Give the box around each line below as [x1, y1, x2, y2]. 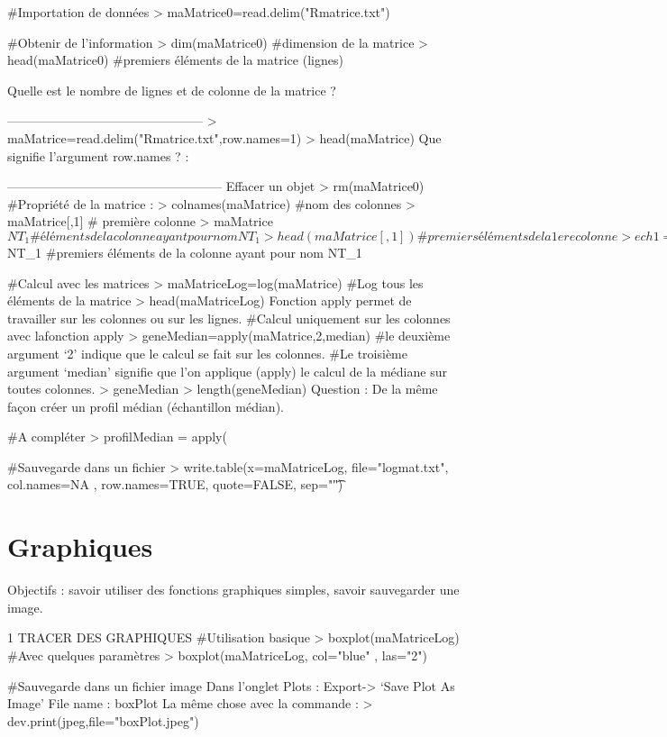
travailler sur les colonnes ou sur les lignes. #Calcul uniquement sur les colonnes [7, 308, 451, 327]
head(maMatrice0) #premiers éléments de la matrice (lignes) [7, 50, 343, 69]
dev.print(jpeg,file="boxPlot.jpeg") [7, 711, 199, 730]
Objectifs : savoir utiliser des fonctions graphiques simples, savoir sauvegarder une [7, 580, 460, 599]
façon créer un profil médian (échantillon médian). [7, 396, 284, 415]
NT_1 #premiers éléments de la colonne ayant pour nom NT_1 [7, 242, 362, 261]
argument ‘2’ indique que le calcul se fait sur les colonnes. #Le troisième [7, 343, 407, 362]
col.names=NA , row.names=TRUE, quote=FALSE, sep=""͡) [7, 475, 343, 494]
